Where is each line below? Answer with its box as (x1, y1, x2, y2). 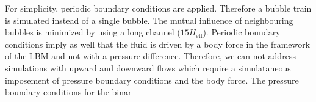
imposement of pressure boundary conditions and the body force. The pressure (5, 73, 299, 86)
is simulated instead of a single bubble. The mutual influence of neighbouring (5, 13, 293, 26)
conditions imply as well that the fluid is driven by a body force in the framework (5, 37, 311, 50)
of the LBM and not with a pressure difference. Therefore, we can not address (5, 49, 296, 62)
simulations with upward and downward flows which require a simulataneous (5, 61, 291, 74)
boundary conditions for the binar (5, 86, 132, 98)
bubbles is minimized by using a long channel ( (5, 26, 181, 38)
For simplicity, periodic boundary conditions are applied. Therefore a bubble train (5, 2, 312, 14)
